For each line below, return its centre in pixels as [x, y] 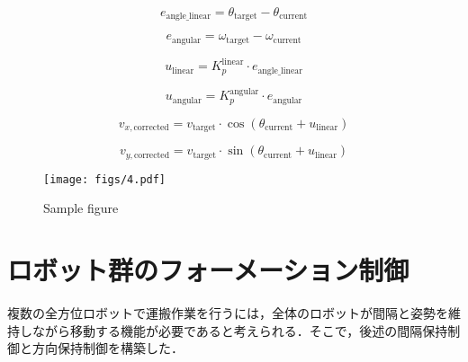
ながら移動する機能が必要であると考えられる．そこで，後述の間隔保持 [240, 330]
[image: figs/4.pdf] [105, 179]
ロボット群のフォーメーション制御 [208, 270]
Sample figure [81, 208]
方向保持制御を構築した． [108, 348]
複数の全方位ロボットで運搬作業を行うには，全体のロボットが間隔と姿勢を [228, 313]
